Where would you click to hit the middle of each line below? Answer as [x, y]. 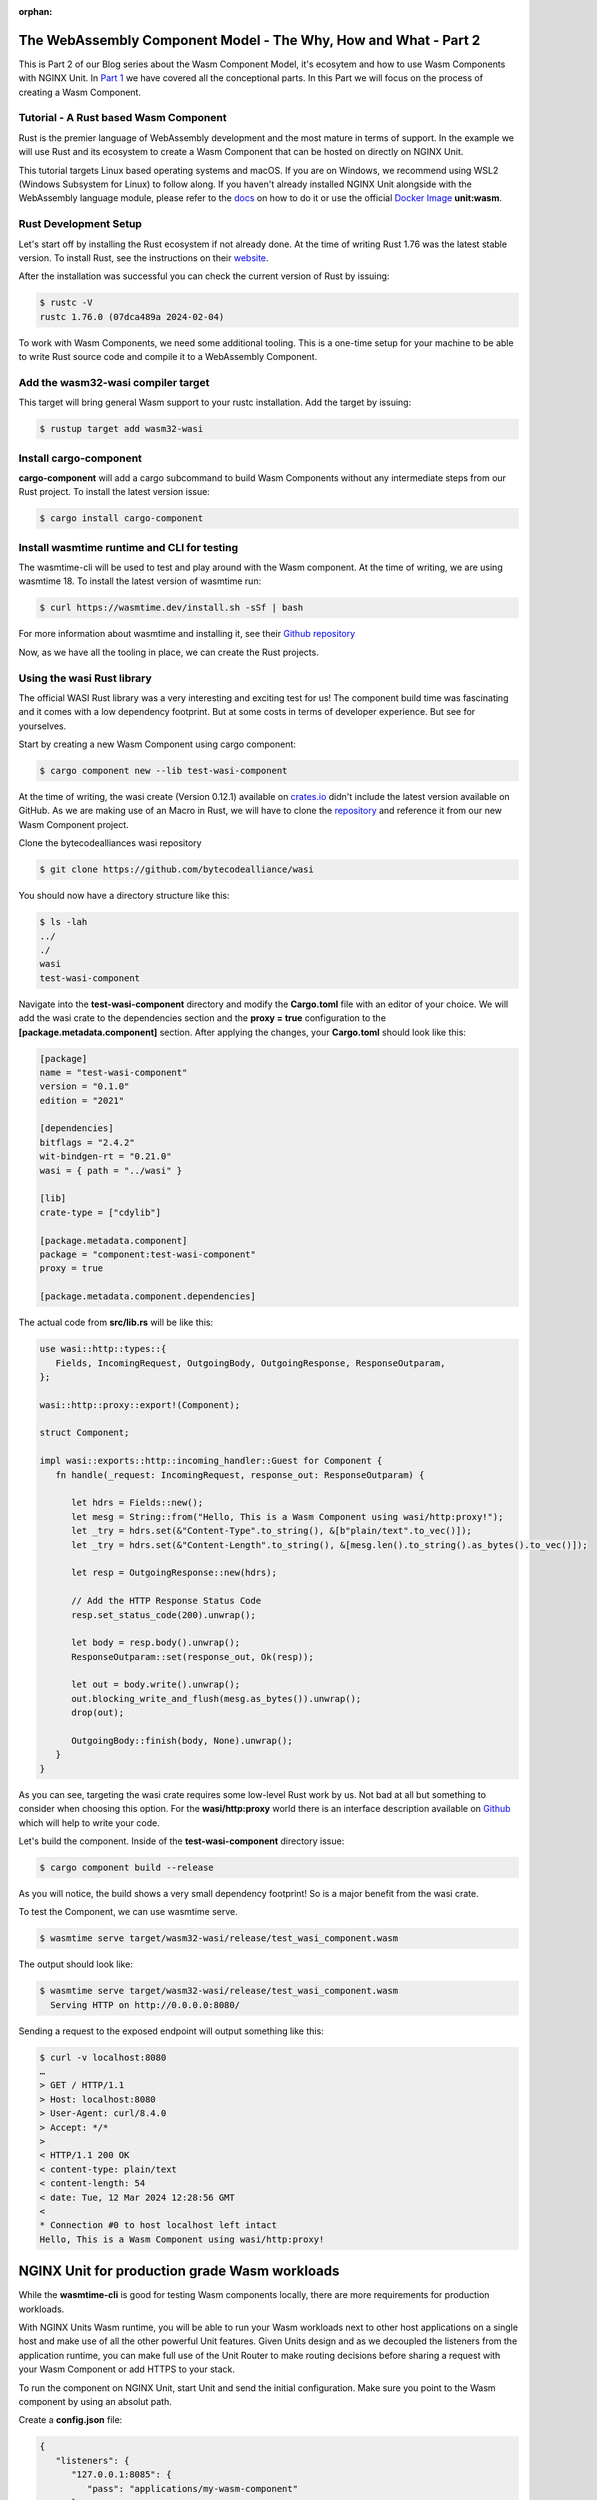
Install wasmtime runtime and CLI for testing [128, 547]
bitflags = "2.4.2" [87, 1142]
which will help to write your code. [89, 1822]
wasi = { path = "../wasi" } [111, 1170]
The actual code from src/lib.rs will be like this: [116, 1322]
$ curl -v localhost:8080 [103, 2057]
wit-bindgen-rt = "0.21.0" [105, 1156]
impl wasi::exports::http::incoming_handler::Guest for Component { [211, 1461]
